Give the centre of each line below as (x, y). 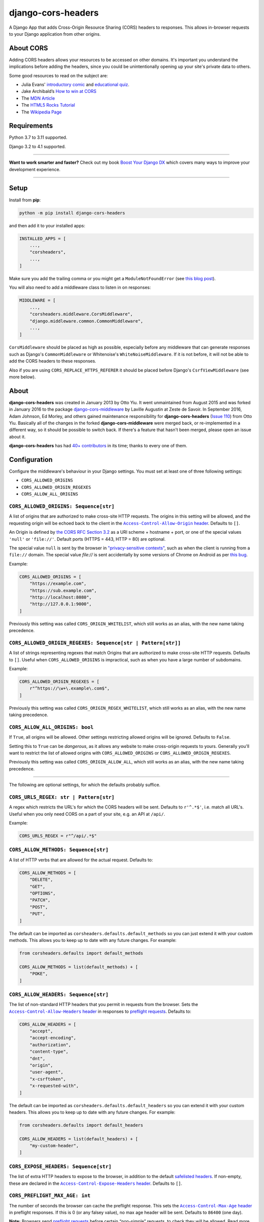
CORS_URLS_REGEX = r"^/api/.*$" (58, 836)
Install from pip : (25, 200)
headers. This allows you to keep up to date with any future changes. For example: (92, 1112)
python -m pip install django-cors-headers (72, 213)
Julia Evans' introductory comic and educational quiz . (75, 85)
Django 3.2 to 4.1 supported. (37, 146)
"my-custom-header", (54, 1146)
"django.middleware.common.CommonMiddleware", (87, 321)
